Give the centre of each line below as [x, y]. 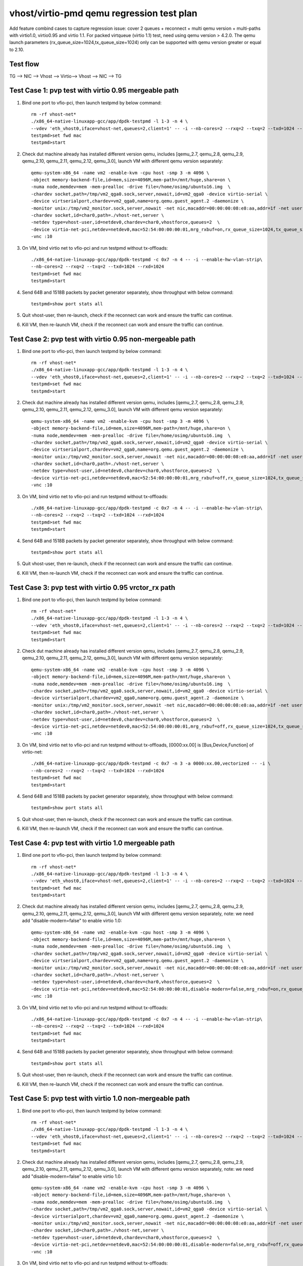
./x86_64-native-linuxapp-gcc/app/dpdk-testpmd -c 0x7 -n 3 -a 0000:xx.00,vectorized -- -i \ [151, 764]
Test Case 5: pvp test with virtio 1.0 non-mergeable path [100, 1099]
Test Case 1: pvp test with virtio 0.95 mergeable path [94, 90]
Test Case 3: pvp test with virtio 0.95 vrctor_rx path [92, 587]
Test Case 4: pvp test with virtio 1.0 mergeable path [92, 843]
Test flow [24, 64]
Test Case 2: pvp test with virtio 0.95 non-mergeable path [102, 339]
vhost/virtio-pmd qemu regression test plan [103, 13]
